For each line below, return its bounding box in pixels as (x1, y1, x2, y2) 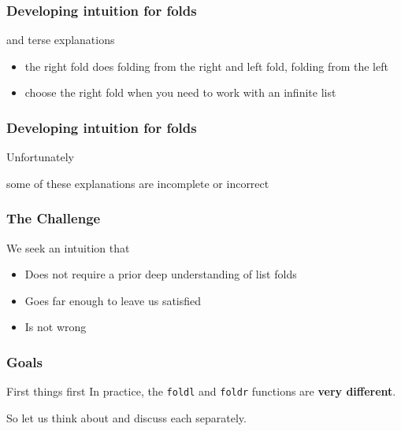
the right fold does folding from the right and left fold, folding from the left (24, 57, 388, 74)
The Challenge (6, 208, 101, 228)
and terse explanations (6, 31, 115, 48)
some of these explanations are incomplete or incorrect (6, 175, 269, 191)
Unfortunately (6, 149, 75, 165)
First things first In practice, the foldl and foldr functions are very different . (6, 383, 396, 400)
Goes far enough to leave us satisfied (24, 292, 202, 308)
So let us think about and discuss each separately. (6, 409, 247, 425)
